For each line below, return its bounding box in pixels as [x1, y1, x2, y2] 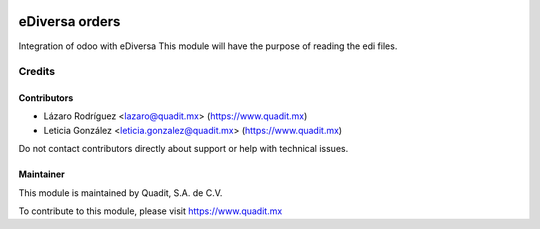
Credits [18, 65, 55, 79]
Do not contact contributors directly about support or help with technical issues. [18, 143, 349, 155]
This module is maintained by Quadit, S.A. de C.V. [18, 186, 223, 199]
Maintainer [18, 168, 65, 180]
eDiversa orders [18, 13, 121, 30]
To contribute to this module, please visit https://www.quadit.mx [18, 205, 283, 217]
